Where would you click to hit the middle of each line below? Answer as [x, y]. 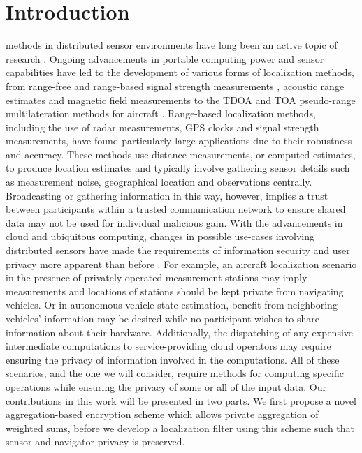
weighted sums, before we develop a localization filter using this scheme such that [180, 428]
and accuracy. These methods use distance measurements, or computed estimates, [181, 154]
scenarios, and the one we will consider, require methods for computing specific [175, 373]
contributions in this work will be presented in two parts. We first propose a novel [181, 400]
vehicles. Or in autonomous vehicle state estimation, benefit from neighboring [172, 305]
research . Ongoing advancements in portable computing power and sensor [165, 58]
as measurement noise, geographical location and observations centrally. [159, 182]
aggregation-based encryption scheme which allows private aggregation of [162, 414]
